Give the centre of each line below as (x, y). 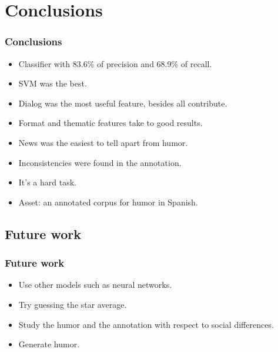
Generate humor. (49, 344)
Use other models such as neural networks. (95, 285)
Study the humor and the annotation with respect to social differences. (146, 324)
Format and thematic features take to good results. (110, 123)
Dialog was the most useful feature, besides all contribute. (123, 103)
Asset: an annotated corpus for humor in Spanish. (108, 202)
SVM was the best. (53, 83)
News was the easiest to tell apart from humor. (103, 142)
